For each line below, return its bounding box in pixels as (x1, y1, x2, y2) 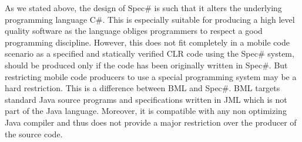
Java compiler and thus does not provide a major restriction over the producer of (5, 116, 297, 128)
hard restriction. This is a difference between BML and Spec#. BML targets (5, 82, 280, 94)
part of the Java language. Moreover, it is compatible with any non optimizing (5, 105, 287, 117)
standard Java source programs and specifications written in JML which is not (5, 93, 287, 105)
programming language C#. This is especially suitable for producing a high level (5, 13, 295, 25)
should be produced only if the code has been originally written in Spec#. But (5, 58, 288, 71)
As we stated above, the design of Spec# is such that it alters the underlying (5, 2, 282, 13)
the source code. (5, 127, 63, 140)
